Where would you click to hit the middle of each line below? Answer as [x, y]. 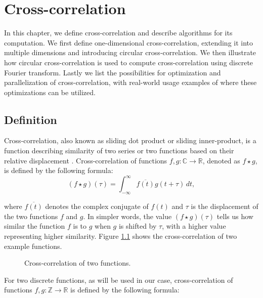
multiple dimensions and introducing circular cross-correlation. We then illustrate [130, 52]
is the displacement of [225, 206]
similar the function [35, 226]
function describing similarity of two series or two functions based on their [119, 151]
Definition [31, 119]
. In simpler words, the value [127, 216]
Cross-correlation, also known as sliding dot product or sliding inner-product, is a [130, 140]
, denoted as [221, 160]
